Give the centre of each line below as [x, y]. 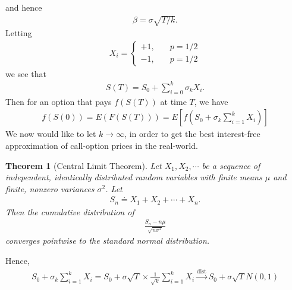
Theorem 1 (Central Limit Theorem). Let [84, 165]
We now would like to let [51, 134]
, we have [211, 101]
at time [173, 101]
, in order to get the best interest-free [192, 134]
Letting [19, 33]
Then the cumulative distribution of [70, 211]
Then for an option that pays [59, 101]
